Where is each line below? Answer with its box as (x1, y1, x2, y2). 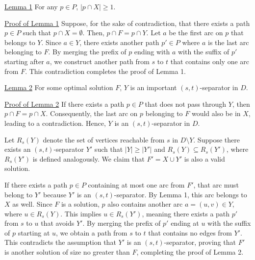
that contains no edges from (148, 227, 232, 237)
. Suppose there (193, 134, 240, 144)
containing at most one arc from (88, 179, 185, 189)
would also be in (191, 108, 241, 118)
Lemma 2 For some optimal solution (4, 82, 113, 93)
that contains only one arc (170, 56, 250, 66)
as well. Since (12, 199, 52, 209)
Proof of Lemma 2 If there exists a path (4, 98, 125, 109)
